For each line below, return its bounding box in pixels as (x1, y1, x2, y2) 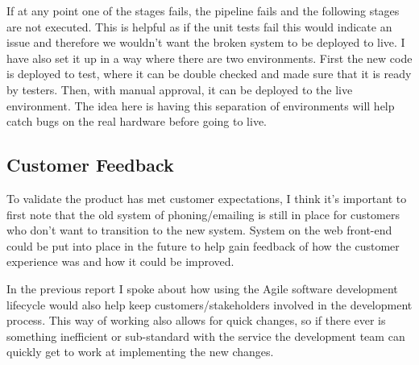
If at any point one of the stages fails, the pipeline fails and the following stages (6, 2, 400, 19)
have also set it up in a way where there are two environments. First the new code (6, 49, 413, 66)
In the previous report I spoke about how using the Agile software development (6, 280, 398, 297)
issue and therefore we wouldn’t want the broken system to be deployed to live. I (6, 34, 405, 51)
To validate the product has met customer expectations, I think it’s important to (6, 189, 407, 206)
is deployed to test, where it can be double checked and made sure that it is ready (6, 65, 412, 82)
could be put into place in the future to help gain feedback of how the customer (6, 237, 400, 254)
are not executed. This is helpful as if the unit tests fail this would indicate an (6, 18, 392, 35)
